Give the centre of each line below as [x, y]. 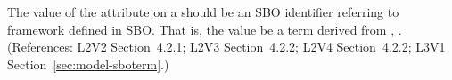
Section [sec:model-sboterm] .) [88, 64]
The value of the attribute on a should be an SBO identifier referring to [203, 12]
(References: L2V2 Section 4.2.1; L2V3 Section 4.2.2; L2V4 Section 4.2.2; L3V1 [226, 47]
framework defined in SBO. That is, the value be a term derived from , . [205, 29]
